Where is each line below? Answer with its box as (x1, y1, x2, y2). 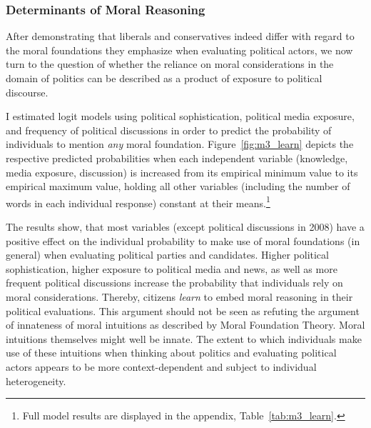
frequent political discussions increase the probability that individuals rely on (6, 275, 343, 290)
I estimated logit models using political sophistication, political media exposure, (6, 109, 355, 124)
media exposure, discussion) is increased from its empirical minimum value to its (6, 164, 358, 179)
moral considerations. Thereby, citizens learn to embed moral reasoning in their (6, 289, 353, 304)
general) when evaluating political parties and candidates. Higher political (6, 247, 329, 262)
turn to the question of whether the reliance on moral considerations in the (6, 56, 334, 71)
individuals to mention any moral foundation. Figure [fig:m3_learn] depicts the (6, 136, 354, 151)
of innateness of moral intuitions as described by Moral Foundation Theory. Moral (6, 317, 365, 332)
